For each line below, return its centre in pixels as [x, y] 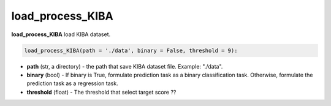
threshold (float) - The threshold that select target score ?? [101, 92]
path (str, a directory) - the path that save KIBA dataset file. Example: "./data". [125, 66]
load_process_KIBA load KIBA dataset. [61, 34]
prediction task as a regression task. [73, 83]
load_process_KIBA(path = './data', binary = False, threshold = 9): [131, 50]
